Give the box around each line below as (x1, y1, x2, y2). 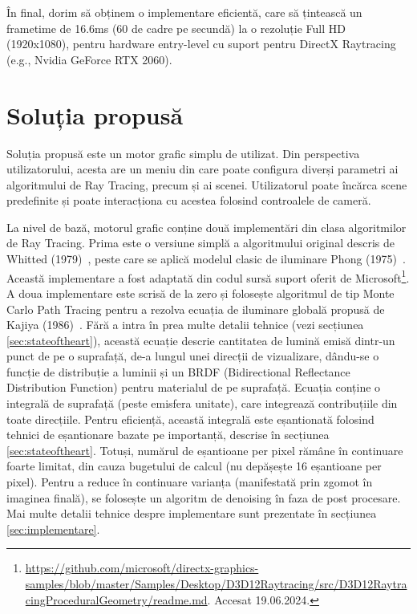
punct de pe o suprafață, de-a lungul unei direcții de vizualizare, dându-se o (6, 348, 379, 364)
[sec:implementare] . (6, 520, 100, 537)
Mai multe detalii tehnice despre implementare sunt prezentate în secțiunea (6, 505, 377, 522)
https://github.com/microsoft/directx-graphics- (25, 559, 259, 576)
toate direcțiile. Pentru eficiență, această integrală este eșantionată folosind (6, 410, 374, 427)
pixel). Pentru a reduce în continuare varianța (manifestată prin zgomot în (6, 474, 373, 490)
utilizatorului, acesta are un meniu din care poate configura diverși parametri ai (6, 161, 399, 177)
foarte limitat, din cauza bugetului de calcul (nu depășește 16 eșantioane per (6, 457, 382, 474)
